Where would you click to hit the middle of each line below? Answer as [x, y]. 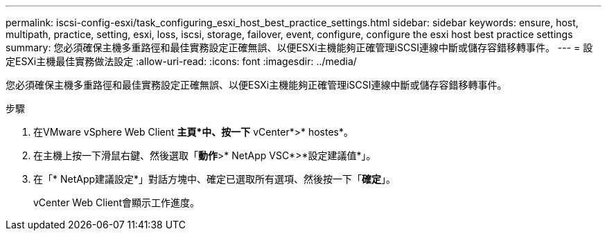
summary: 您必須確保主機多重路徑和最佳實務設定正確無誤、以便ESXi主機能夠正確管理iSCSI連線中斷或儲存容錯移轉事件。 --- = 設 [299, 47]
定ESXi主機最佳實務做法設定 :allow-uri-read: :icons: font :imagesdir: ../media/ [181, 61]
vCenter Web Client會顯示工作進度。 [117, 202]
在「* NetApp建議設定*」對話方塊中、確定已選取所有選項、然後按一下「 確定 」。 [215, 179]
